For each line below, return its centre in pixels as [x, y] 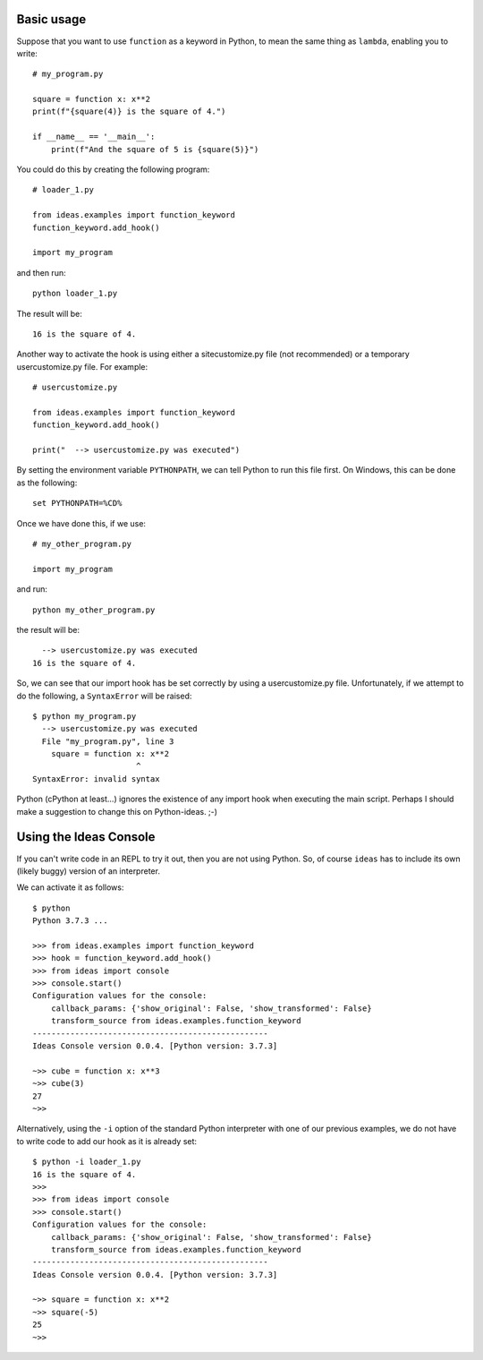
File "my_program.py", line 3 [108, 741]
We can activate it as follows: [70, 887]
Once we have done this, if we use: [81, 523]
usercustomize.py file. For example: [82, 366]
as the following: [47, 483]
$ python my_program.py [85, 716]
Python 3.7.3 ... [70, 921]
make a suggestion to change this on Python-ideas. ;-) [117, 811]
